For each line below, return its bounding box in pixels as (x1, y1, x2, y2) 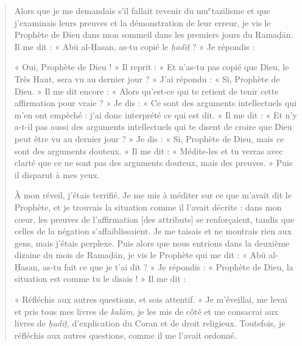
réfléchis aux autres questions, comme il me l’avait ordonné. (14, 328, 237, 341)
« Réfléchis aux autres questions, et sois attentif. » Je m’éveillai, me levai (14, 293, 287, 306)
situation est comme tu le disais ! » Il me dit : (14, 272, 186, 285)
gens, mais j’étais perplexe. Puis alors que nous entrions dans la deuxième (14, 236, 290, 249)
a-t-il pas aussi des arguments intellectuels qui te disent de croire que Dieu (14, 120, 292, 133)
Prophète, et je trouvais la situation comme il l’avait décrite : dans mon (14, 200, 282, 213)
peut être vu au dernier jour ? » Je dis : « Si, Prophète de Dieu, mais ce (14, 132, 284, 145)
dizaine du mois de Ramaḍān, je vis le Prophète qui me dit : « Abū (14, 248, 266, 261)
